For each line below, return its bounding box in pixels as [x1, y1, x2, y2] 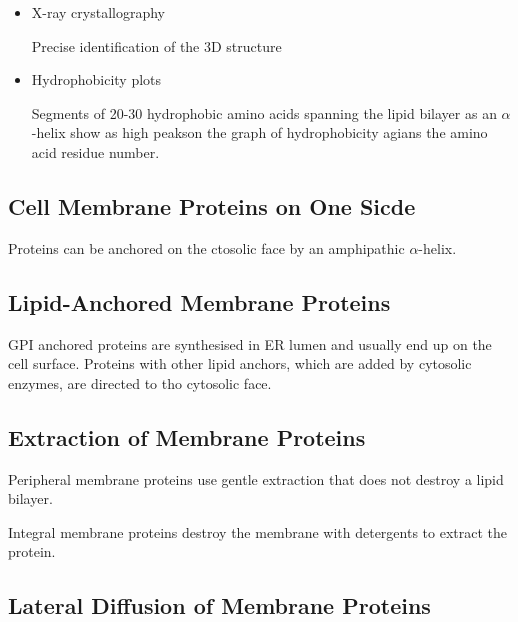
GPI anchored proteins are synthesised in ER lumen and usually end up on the [8, 333, 492, 354]
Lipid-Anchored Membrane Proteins [8, 286, 391, 317]
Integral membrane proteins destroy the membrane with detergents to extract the [8, 521, 508, 542]
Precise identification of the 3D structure [31, 35, 282, 56]
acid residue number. [31, 141, 160, 162]
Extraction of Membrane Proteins [8, 421, 366, 452]
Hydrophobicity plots [31, 69, 162, 90]
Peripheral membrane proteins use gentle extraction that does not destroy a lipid [8, 468, 504, 489]
